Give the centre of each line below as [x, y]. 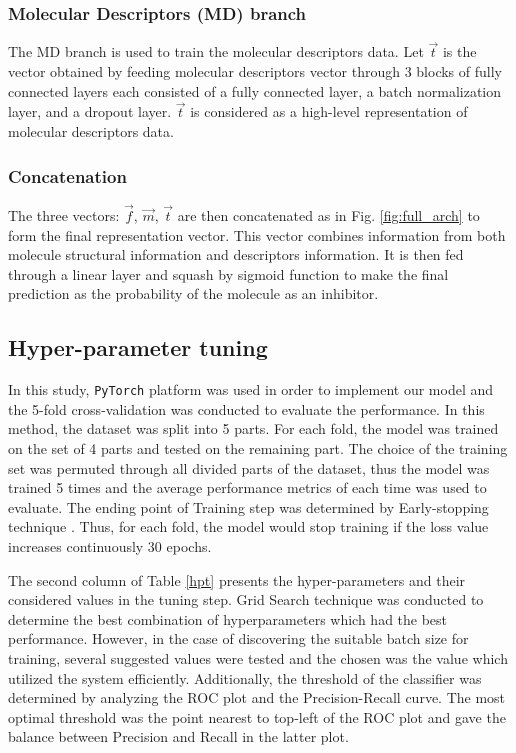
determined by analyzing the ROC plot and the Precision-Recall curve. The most [257, 697]
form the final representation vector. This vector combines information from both [257, 234]
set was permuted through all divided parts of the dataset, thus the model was [249, 467]
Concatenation [67, 175]
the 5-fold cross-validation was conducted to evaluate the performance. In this [246, 408]
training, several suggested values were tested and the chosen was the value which [258, 658]
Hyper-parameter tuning [138, 347]
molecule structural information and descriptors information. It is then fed [236, 254]
